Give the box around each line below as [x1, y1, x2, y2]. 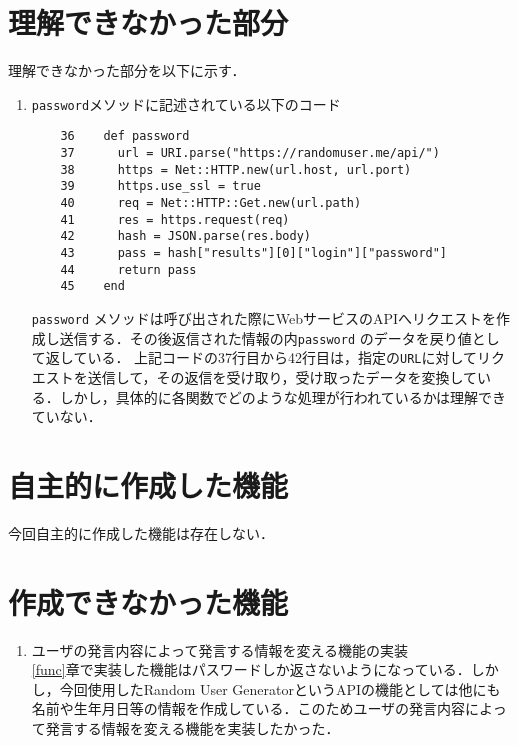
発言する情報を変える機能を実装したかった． [45, 717, 340, 738]
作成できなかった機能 [8, 581, 289, 622]
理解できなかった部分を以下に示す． [8, 60, 246, 81]
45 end [60, 279, 125, 294]
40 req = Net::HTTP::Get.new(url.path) [60, 196, 362, 210]
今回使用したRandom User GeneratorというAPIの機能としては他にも [59, 678, 501, 699]
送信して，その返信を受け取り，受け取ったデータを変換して [87, 366, 477, 387]
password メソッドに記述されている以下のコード [31, 93, 341, 114]
